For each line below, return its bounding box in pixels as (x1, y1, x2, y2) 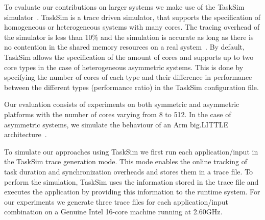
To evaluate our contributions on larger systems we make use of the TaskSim (4, 2, 245, 12)
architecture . (4, 129, 47, 140)
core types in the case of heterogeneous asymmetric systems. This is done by (4, 61, 244, 72)
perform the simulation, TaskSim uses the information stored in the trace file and (4, 176, 259, 187)
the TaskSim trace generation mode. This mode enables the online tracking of (4, 156, 247, 167)
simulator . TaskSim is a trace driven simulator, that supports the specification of (4, 11, 261, 22)
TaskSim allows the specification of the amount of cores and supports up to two (4, 51, 254, 62)
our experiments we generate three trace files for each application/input (4, 196, 229, 207)
